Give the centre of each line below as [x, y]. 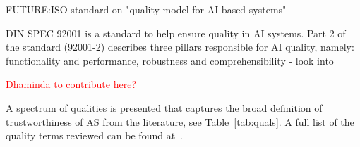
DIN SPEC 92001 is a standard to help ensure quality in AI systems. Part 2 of [176, 33]
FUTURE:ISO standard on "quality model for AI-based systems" [146, 9]
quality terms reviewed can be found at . [95, 135]
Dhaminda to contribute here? [71, 84]
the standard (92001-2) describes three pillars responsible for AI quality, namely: [180, 47]
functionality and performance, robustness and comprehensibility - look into [170, 60]
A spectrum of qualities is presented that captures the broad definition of [164, 107]
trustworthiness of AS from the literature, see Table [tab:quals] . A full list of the [180, 121]
